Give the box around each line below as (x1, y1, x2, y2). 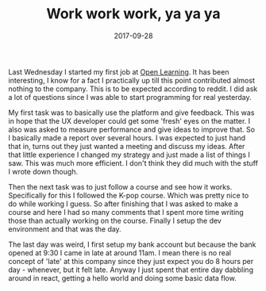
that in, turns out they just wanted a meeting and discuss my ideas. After (8, 141, 245, 151)
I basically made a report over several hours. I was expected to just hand (8, 132, 246, 143)
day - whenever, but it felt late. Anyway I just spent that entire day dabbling (8, 265, 254, 274)
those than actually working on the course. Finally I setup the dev (8, 216, 222, 225)
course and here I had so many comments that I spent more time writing (8, 207, 244, 216)
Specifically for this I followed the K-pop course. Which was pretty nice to (8, 190, 249, 200)
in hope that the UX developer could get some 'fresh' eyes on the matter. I (8, 116, 251, 125)
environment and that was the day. (8, 224, 121, 234)
